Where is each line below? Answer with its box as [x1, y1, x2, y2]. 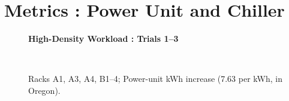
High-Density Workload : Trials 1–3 [28, 32, 179, 45]
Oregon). [28, 84, 61, 96]
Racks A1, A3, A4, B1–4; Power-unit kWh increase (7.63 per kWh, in [28, 72, 282, 85]
